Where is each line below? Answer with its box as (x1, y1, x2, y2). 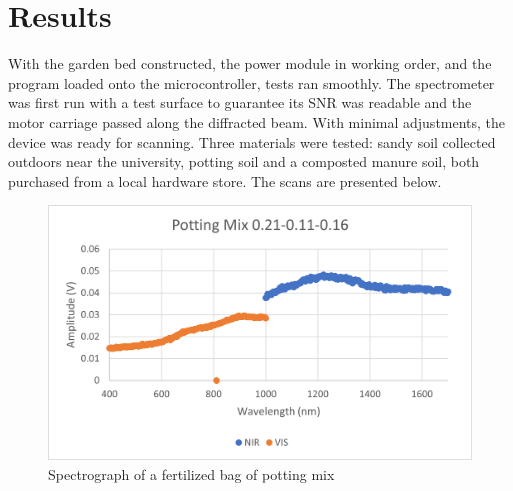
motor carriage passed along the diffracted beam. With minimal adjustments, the (8, 111, 506, 132)
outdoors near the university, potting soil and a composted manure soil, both (8, 151, 480, 172)
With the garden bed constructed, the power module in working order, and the (8, 53, 492, 74)
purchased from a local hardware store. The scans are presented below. (8, 170, 442, 191)
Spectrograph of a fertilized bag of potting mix (48, 463, 335, 484)
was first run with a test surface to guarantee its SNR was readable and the (8, 92, 472, 113)
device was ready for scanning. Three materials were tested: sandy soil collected (8, 131, 496, 152)
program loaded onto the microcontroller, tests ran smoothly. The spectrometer (8, 72, 495, 93)
